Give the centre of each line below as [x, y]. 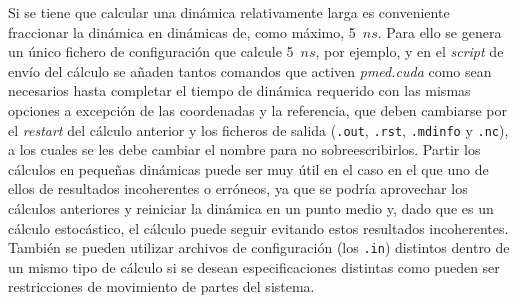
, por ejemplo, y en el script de [409, 51]
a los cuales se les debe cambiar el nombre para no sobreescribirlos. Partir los [244, 149]
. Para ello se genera [439, 31]
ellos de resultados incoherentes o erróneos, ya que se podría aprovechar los [238, 188]
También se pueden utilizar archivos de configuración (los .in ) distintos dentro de [259, 247]
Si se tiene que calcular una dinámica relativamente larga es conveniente [229, 12]
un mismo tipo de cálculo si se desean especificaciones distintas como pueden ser [254, 266]
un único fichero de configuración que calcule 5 [151, 51]
